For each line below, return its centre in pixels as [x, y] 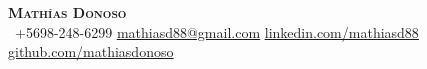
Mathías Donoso [67, 12]
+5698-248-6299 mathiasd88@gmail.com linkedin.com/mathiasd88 [216, 31]
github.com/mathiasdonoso [91, 51]
